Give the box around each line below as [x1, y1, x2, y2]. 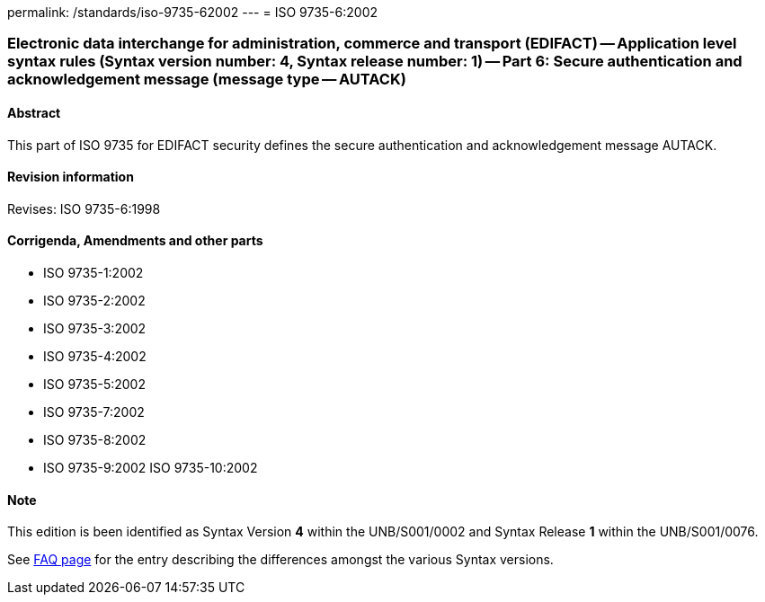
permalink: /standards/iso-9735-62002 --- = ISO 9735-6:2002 [7, 4, 378, 20]
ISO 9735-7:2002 [43, 404, 145, 421]
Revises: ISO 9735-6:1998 [7, 200, 161, 217]
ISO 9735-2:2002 [43, 293, 146, 309]
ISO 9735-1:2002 [43, 265, 144, 281]
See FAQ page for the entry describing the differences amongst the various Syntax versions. [7, 552, 554, 568]
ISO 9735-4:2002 [43, 349, 147, 365]
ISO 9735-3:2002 [43, 321, 147, 337]
